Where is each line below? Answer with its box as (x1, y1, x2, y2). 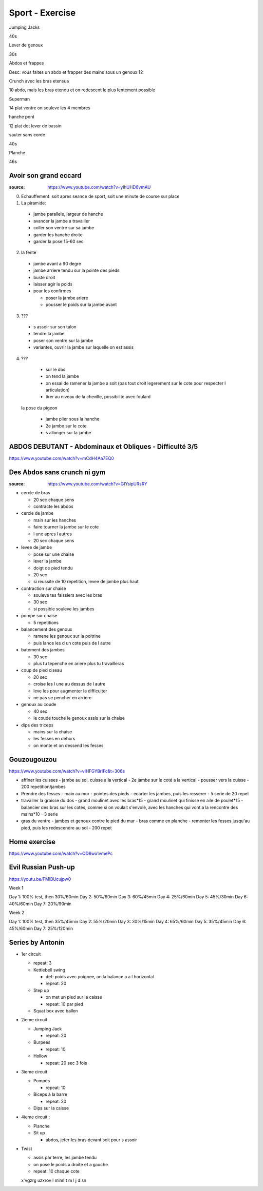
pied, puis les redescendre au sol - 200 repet (21, 825, 112, 830)
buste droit (33, 274, 56, 280)
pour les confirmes (33, 288, 72, 294)
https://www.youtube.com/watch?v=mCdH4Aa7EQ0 (9, 455, 114, 461)
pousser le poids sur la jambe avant (45, 302, 117, 307)
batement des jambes (21, 647, 65, 653)
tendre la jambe (33, 331, 65, 337)
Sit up (33, 1130, 45, 1136)
